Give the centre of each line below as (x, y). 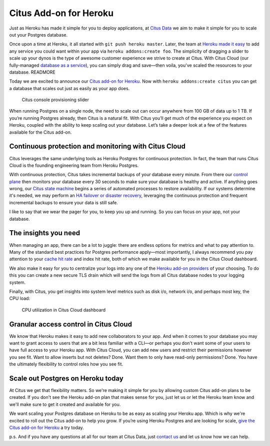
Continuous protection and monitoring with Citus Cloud (97, 146)
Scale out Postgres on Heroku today (66, 378)
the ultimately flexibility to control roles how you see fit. (66, 364)
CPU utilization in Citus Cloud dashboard (64, 310)
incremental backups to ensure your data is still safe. (64, 202)
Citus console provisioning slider (55, 100)
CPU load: (19, 298)
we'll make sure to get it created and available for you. (65, 404)
